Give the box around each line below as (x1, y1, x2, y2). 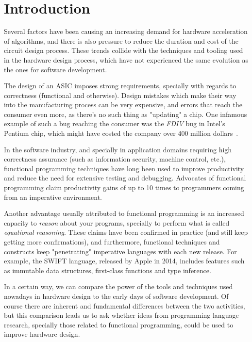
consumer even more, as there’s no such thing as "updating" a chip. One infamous (4, 109, 247, 119)
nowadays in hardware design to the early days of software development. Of (4, 291, 229, 301)
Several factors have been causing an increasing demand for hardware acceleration (4, 26, 248, 36)
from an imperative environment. (4, 192, 102, 202)
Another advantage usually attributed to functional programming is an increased (4, 208, 244, 218)
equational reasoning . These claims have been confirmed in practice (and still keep (4, 227, 248, 237)
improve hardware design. (4, 329, 80, 339)
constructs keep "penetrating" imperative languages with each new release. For (4, 246, 237, 256)
